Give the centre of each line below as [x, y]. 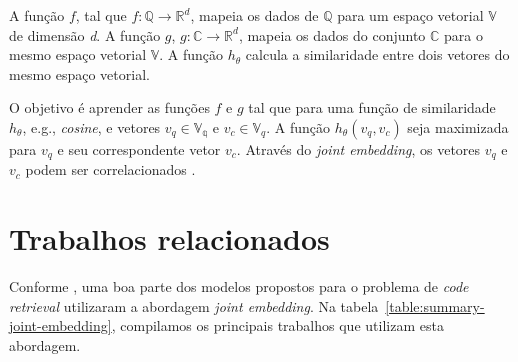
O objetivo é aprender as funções [109, 107]
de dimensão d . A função [85, 34]
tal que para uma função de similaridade [372, 107]
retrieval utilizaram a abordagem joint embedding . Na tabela [194, 305]
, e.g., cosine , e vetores [91, 126]
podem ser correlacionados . [110, 169]
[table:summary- [435, 305]
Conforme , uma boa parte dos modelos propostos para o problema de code [239, 286]
